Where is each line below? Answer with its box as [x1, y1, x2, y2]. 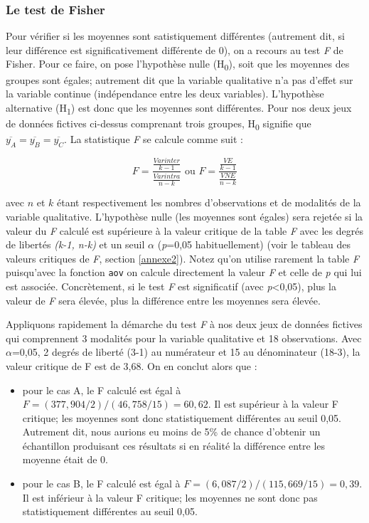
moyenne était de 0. [22, 452, 108, 467]
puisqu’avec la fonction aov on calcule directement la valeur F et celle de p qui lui [6, 265, 362, 280]
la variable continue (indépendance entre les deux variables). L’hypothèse [6, 86, 324, 101]
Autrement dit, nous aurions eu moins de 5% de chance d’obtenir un [22, 424, 321, 439]
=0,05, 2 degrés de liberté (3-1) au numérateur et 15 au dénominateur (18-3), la [11, 344, 360, 359]
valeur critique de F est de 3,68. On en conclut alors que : [6, 358, 257, 373]
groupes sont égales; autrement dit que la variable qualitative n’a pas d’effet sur [6, 72, 353, 87]
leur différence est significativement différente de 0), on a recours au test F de [6, 42, 343, 57]
